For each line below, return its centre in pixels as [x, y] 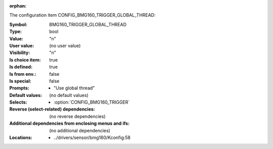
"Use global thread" [74, 88]
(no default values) [69, 95]
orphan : [18, 6]
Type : [16, 32]
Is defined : [21, 67]
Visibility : [20, 53]
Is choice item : [25, 60]
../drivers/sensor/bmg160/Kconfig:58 [92, 138]
